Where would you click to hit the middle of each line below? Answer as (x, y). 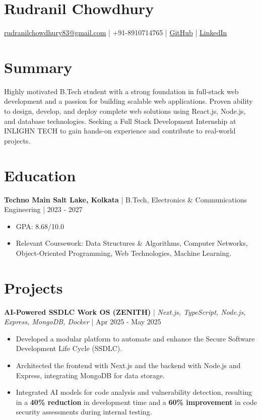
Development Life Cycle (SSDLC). (69, 348)
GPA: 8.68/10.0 (40, 226)
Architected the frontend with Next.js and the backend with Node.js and (128, 365)
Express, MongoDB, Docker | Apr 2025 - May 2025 (83, 322)
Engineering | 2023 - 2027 (43, 209)
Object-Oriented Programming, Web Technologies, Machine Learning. (124, 253)
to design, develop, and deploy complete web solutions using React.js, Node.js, (125, 111)
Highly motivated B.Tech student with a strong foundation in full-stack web (121, 91)
